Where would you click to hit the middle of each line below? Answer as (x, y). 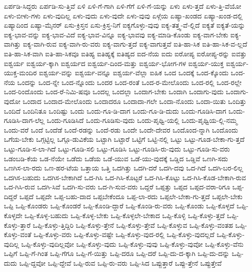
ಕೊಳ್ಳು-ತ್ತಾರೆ (17, 225)
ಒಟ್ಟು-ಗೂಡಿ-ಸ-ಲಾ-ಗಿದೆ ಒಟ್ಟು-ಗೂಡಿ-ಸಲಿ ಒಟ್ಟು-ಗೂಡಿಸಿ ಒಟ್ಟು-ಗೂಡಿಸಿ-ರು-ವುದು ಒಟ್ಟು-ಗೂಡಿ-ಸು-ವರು (117, 148)
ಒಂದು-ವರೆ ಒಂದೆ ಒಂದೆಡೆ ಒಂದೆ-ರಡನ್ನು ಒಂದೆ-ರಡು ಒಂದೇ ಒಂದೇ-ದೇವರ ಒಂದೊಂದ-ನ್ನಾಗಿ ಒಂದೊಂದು (121, 129)
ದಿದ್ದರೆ (11, 196)
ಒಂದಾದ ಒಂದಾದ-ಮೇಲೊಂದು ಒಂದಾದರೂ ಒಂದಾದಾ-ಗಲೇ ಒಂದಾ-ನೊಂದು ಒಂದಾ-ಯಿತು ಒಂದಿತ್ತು (134, 101)
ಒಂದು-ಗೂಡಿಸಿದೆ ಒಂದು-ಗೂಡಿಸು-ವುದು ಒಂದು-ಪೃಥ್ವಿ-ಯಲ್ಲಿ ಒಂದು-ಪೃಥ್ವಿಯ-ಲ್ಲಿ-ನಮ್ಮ (142, 120)
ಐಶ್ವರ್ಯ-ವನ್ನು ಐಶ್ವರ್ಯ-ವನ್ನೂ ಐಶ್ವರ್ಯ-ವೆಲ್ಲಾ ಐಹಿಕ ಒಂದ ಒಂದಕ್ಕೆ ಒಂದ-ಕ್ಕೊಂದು (134, 73)
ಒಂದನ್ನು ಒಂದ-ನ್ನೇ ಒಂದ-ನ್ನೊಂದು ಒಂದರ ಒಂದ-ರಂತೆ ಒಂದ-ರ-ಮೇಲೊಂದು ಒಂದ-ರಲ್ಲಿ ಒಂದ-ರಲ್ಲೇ (129, 82)
